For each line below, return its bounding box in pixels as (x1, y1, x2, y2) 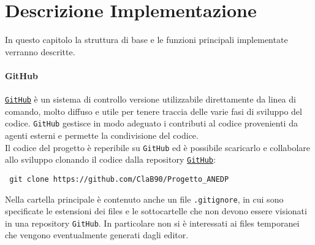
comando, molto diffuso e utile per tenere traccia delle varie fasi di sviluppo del (5, 104, 302, 117)
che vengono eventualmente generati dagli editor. (5, 228, 189, 241)
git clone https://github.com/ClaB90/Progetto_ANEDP (9, 174, 229, 184)
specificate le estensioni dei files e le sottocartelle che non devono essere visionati (5, 204, 307, 217)
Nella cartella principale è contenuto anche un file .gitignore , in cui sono (5, 192, 284, 205)
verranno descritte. (5, 45, 75, 58)
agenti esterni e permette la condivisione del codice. (5, 129, 199, 142)
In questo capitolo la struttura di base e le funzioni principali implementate (5, 33, 288, 46)
